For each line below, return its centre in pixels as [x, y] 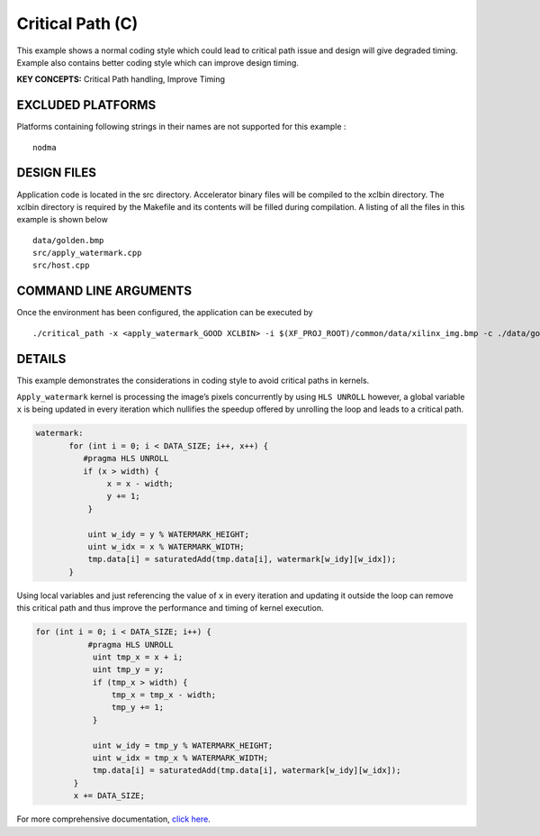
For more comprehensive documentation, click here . [113, 819]
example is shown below [62, 220]
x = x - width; [140, 484]
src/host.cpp [61, 265]
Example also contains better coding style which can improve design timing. [157, 62]
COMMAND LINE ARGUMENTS [104, 291]
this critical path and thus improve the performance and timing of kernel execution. [170, 608]
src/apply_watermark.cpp [87, 253]
